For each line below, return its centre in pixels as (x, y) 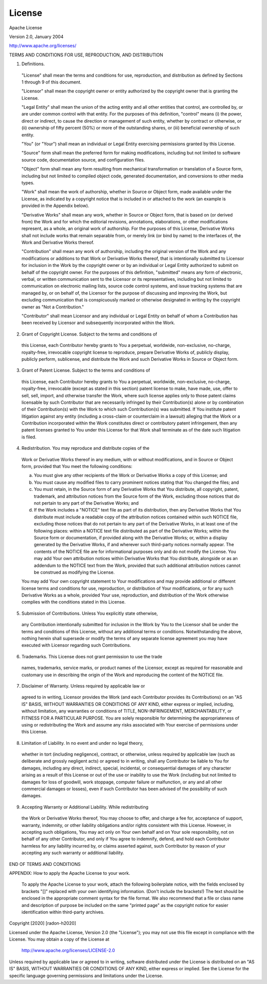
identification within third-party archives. (63, 912)
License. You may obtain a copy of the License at (59, 940)
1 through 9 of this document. (51, 82)
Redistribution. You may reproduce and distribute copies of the (86, 448)
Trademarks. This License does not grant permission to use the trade (92, 656)
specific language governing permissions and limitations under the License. (86, 976)
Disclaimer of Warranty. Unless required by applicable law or (83, 686)
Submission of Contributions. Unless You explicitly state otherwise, (90, 613)
